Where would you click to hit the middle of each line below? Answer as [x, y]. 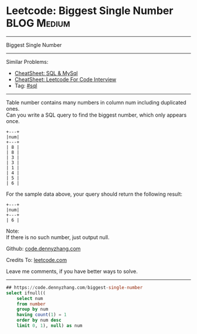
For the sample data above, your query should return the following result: [94, 194]
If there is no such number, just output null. [58, 237]
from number [31, 304]
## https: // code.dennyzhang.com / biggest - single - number [74, 287]
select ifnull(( [26, 293]
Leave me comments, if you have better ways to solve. [72, 271]
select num [30, 298]
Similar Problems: [27, 62]
